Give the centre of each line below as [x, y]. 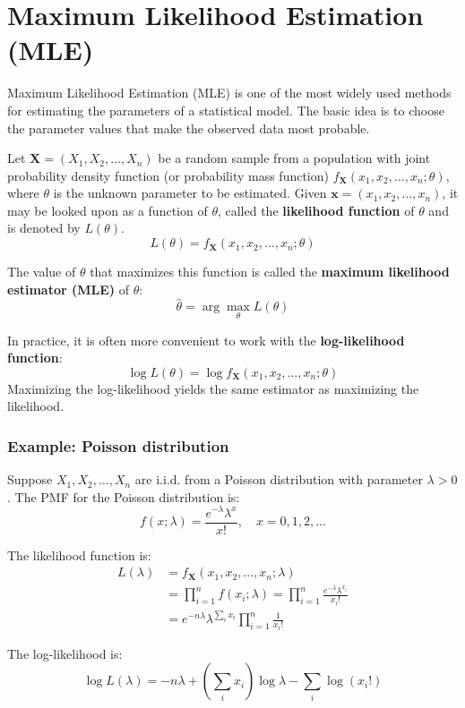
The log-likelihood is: [65, 653]
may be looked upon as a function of [108, 210]
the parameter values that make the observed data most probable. [189, 128]
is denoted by [44, 228]
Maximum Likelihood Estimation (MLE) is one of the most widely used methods [229, 93]
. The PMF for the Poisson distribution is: [124, 496]
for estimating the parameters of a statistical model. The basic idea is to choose [226, 110]
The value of [42, 272]
